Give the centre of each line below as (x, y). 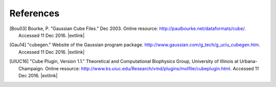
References (34, 13)
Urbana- (248, 62)
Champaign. (31, 68)
